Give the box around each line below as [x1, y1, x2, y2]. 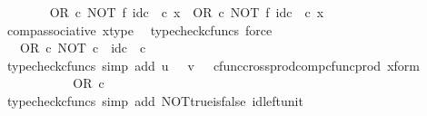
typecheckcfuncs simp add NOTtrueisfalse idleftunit [6, 91, 303, 110]
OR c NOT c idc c [19, 38, 146, 57]
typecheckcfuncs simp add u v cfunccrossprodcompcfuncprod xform [6, 55, 420, 74]
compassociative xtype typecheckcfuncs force [6, 20, 273, 39]
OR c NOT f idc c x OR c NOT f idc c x [49, 3, 324, 21]
